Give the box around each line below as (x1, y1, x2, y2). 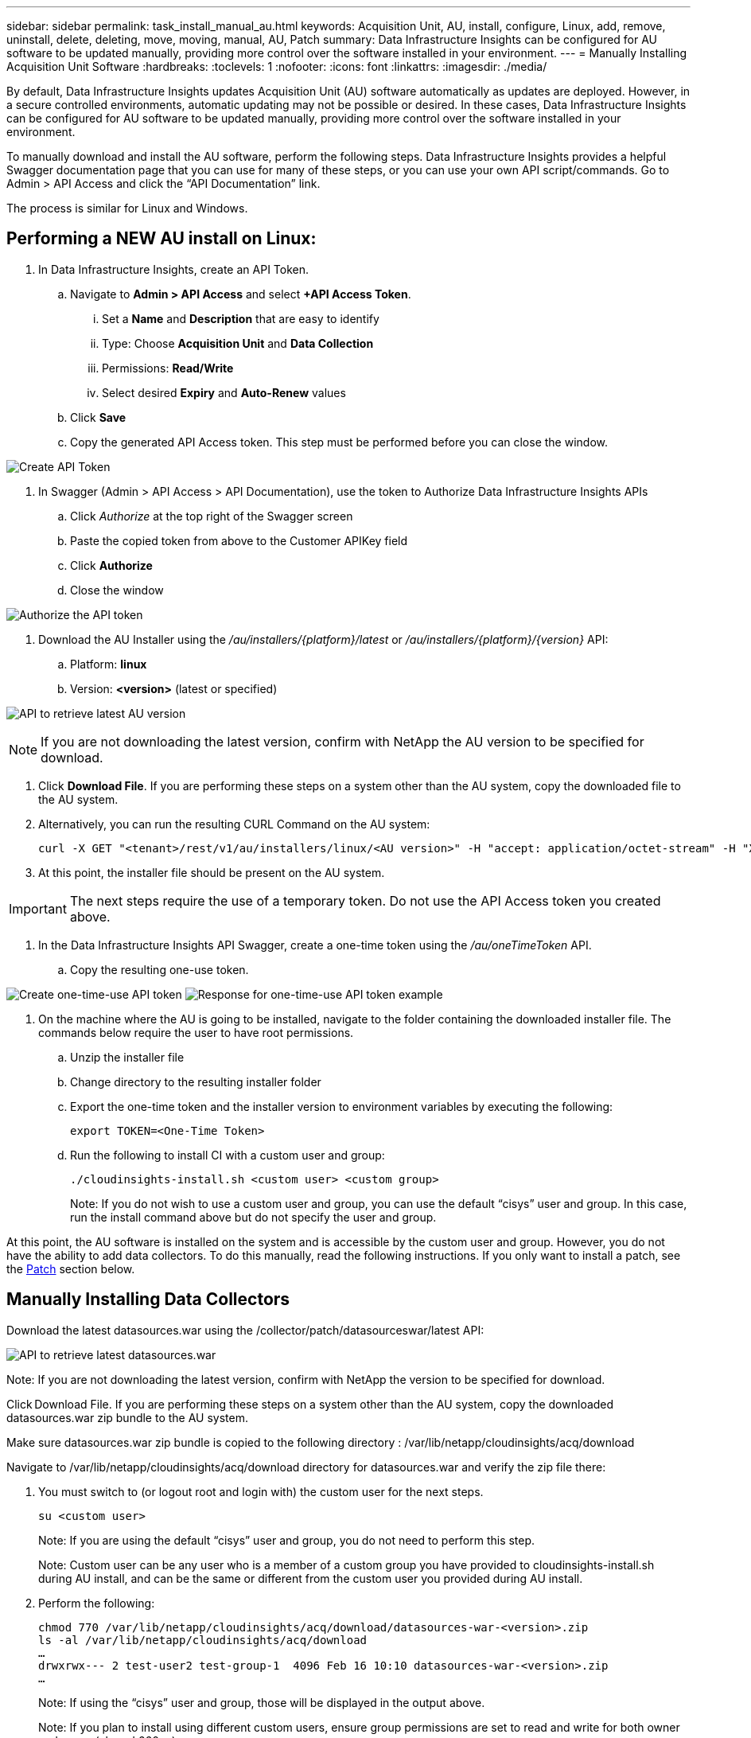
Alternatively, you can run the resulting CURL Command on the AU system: (38, 816, 430, 831)
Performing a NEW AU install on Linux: (6, 228, 317, 249)
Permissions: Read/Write (102, 360, 234, 375)
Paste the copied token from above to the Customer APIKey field (70, 533, 408, 548)
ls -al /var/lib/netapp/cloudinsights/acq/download (38, 1633, 368, 1646)
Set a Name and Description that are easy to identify (102, 311, 379, 325)
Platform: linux (70, 657, 147, 671)
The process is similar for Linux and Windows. (6, 201, 248, 215)
